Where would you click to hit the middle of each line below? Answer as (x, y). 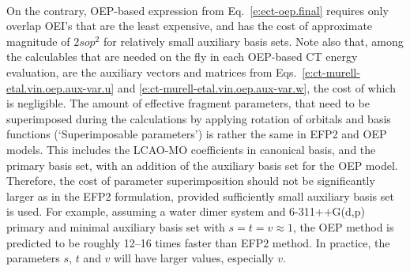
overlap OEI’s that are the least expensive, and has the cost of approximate (190, 26)
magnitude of (38, 41)
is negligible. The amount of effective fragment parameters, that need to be (188, 103)
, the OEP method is (343, 226)
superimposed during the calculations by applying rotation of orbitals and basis (199, 118)
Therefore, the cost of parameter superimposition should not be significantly (191, 181)
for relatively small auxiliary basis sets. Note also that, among (253, 41)
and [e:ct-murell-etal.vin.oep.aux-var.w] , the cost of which (256, 87)
